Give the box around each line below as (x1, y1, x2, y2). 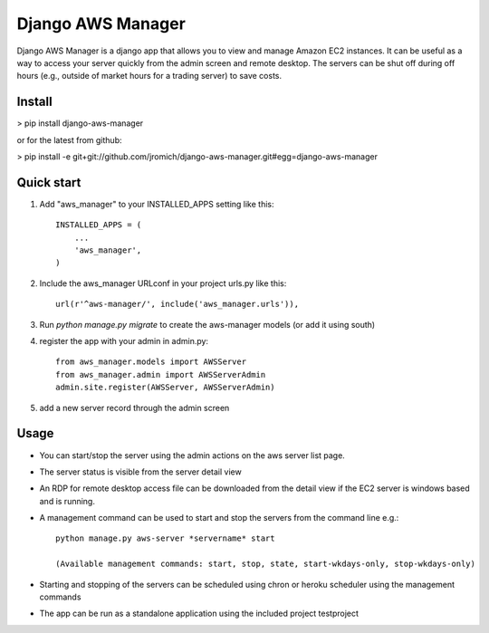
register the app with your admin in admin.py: (39, 336, 208, 347)
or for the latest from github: (16, 134, 122, 145)
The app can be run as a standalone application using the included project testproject (39, 608, 360, 619)
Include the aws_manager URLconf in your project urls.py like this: (39, 277, 287, 289)
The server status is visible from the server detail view (39, 466, 242, 477)
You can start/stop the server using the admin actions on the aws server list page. (39, 449, 346, 461)
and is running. (39, 495, 95, 506)
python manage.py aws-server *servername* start (55, 533, 275, 543)
